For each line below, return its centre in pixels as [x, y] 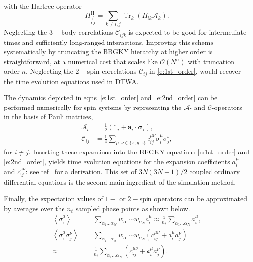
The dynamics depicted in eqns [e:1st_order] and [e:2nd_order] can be [111, 98]
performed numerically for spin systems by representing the [93, 107]
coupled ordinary [215, 171]
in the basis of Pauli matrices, [49, 117]
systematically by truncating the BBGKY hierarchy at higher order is [108, 52]
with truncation [211, 61]
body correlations [87, 32]
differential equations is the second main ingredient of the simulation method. [120, 182]
